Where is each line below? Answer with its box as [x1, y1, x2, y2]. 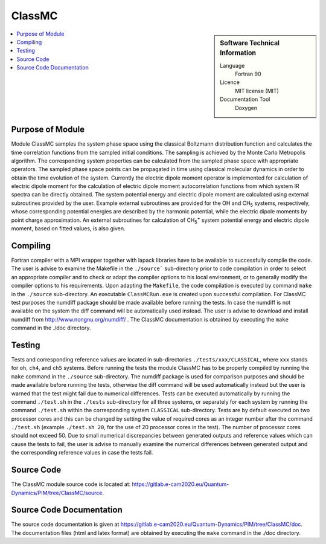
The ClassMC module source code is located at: [11, 481, 131, 488]
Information [220, 49, 257, 57]
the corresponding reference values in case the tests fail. [11, 449, 153, 456]
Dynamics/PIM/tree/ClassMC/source [11, 489, 103, 496]
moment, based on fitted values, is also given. [11, 225, 126, 232]
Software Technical [220, 39, 280, 47]
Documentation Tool [220, 96, 270, 103]
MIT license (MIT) [235, 87, 279, 94]
